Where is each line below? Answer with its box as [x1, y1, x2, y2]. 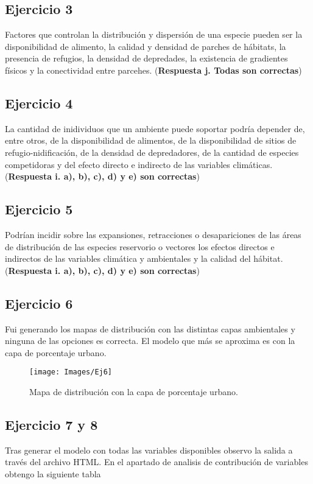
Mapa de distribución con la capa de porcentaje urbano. [29, 385, 238, 398]
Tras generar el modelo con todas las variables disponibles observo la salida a [5, 443, 293, 456]
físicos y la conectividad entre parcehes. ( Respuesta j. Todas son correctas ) [5, 63, 302, 76]
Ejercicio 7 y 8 [5, 415, 98, 433]
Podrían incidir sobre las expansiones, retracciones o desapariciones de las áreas [5, 228, 301, 240]
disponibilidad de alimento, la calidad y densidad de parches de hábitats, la [5, 40, 286, 52]
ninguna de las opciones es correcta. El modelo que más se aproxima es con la [5, 334, 295, 347]
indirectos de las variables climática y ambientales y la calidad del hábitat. [5, 252, 283, 265]
